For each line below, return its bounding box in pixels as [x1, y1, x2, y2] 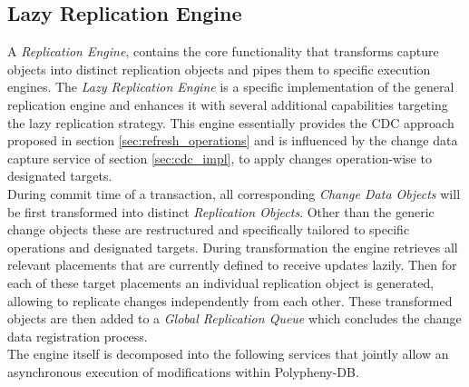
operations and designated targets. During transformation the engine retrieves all [7, 237, 458, 256]
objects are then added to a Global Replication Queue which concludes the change [7, 309, 462, 328]
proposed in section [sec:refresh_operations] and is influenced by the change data [7, 131, 458, 150]
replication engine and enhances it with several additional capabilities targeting [7, 94, 448, 114]
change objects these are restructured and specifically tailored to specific [7, 220, 410, 239]
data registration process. [7, 326, 148, 345]
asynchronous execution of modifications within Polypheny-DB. [7, 362, 359, 381]
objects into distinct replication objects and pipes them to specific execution [7, 59, 431, 78]
